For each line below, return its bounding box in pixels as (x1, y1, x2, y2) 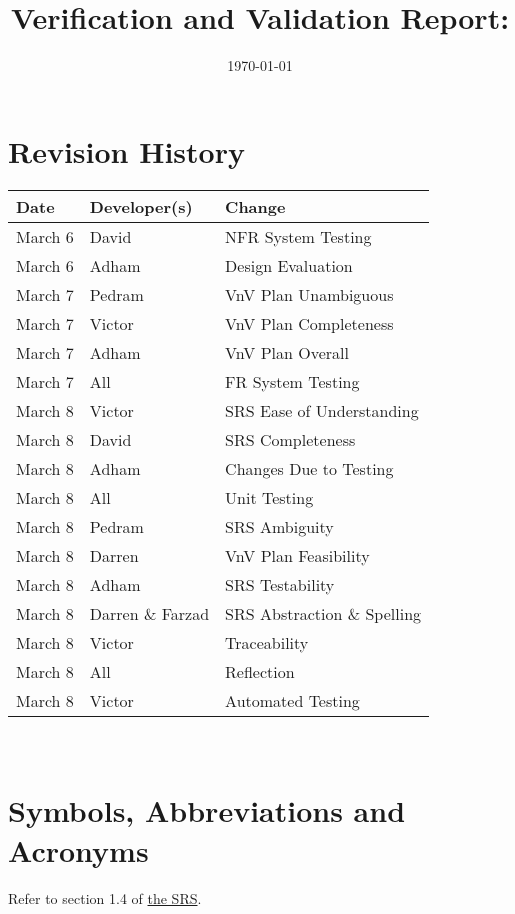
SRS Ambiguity (225, 514, 334, 538)
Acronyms (8, 829, 149, 870)
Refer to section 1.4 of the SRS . (8, 887, 202, 908)
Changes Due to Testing (225, 456, 394, 480)
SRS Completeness (225, 427, 356, 451)
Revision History (8, 130, 245, 171)
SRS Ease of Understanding (225, 398, 419, 422)
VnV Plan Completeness (225, 311, 394, 335)
